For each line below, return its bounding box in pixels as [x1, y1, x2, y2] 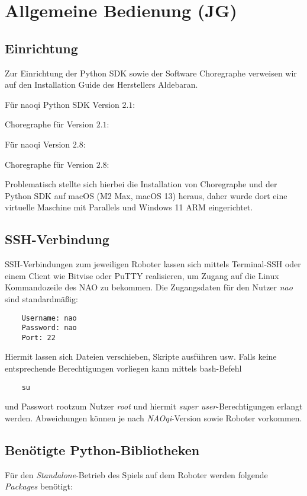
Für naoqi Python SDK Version [5, 98, 119, 110]
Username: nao [21, 313, 77, 322]
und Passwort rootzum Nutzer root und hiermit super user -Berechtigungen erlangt [5, 400, 303, 412]
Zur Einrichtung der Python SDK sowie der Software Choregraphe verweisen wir [5, 66, 297, 79]
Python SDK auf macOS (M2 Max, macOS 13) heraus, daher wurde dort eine [5, 189, 287, 201]
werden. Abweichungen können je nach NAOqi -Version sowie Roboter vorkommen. [5, 411, 302, 424]
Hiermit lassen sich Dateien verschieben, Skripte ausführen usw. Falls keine [5, 350, 277, 363]
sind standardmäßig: [5, 292, 78, 305]
